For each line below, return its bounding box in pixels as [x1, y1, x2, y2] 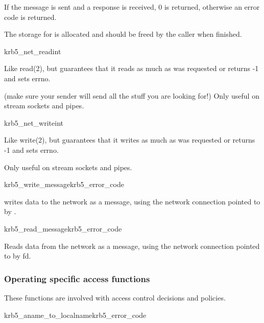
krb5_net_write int [4, 117, 63, 128]
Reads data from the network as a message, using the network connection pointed [4, 240, 260, 251]
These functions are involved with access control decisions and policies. [4, 292, 226, 303]
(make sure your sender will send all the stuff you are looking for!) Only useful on [4, 90, 259, 101]
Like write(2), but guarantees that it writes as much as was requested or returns [4, 134, 255, 145]
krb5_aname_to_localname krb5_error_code [4, 309, 147, 320]
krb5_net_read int [4, 45, 61, 56]
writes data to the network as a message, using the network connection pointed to [4, 196, 260, 206]
